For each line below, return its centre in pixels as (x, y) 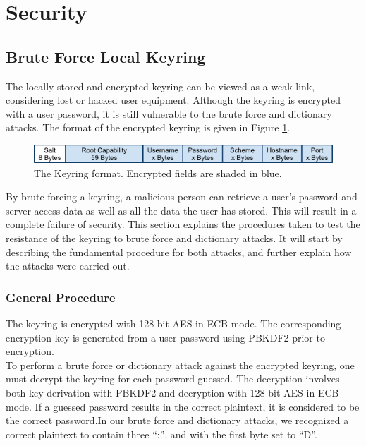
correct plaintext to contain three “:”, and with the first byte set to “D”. (161, 434)
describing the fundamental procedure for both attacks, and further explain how (179, 252)
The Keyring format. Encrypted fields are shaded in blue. (158, 173)
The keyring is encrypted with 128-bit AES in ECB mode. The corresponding (173, 323)
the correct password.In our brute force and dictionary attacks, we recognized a (177, 420)
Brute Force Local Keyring (106, 56)
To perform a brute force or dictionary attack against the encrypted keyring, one (180, 364)
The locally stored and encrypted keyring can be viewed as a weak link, (160, 86)
